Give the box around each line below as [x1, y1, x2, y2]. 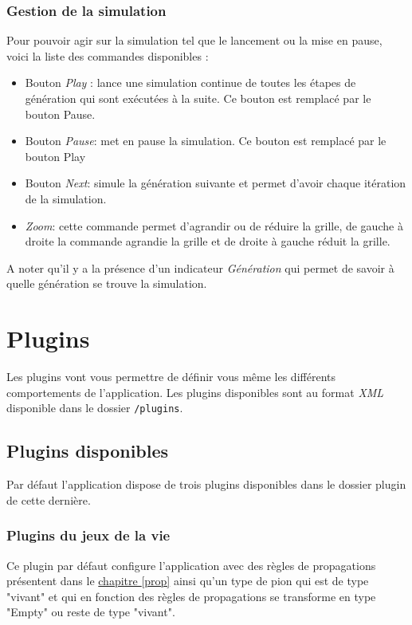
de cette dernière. [6, 491, 91, 508]
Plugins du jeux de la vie [6, 525, 171, 545]
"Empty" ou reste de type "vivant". [6, 603, 175, 620]
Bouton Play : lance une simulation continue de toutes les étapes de [25, 74, 356, 91]
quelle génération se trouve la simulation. [6, 275, 207, 292]
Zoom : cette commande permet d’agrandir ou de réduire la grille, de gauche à [25, 217, 403, 234]
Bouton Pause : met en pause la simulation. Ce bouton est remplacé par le [25, 132, 386, 149]
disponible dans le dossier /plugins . [6, 399, 183, 416]
